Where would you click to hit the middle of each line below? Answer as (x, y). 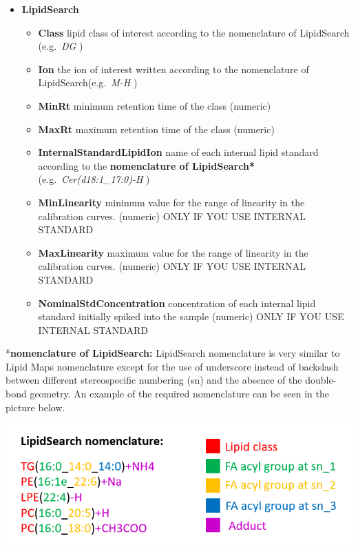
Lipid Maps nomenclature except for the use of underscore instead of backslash (172, 366)
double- (321, 380)
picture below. (35, 407)
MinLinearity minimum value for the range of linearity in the (171, 202)
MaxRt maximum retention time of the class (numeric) (156, 129)
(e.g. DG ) (61, 46)
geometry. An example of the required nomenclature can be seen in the (180, 394)
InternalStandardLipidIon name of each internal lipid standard (178, 152)
